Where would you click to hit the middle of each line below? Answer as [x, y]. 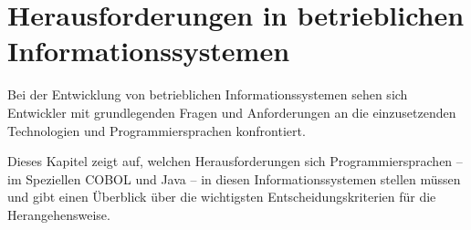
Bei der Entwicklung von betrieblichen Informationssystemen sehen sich [208, 94]
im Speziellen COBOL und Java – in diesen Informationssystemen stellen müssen [234, 178]
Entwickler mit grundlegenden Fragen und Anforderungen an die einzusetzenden [232, 112]
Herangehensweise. [59, 214]
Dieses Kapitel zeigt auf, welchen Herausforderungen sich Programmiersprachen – [235, 161]
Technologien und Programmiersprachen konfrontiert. [157, 130]
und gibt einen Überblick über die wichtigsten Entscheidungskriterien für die [222, 197]
